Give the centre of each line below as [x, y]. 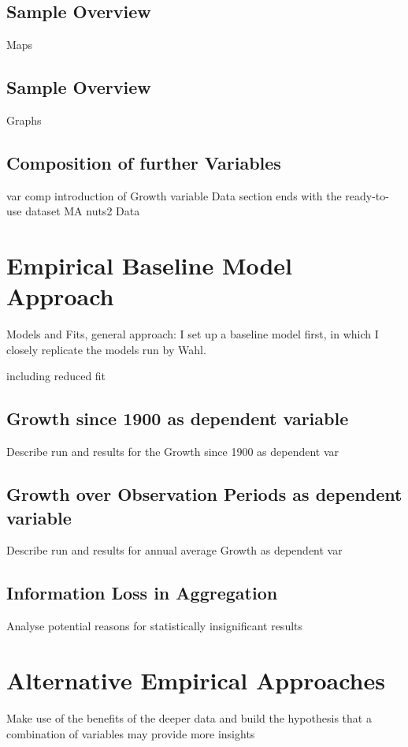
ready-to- [367, 195]
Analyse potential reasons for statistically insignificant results [155, 626]
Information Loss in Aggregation [142, 593]
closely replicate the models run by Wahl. [106, 349]
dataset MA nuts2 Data [83, 211]
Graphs [24, 120]
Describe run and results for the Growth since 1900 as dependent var [173, 452]
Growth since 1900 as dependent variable [178, 418]
